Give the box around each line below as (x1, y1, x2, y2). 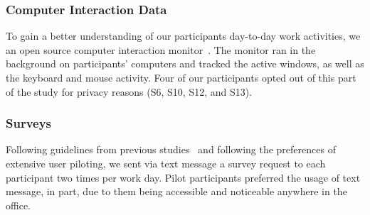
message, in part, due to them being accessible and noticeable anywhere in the (6, 184, 347, 199)
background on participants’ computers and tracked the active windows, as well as (6, 56, 364, 71)
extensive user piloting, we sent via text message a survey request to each (6, 156, 326, 170)
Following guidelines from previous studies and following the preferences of (6, 142, 336, 157)
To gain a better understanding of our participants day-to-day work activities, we (6, 28, 361, 43)
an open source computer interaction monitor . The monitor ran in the (6, 42, 316, 57)
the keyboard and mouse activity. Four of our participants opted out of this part (6, 70, 356, 84)
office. (6, 197, 31, 212)
